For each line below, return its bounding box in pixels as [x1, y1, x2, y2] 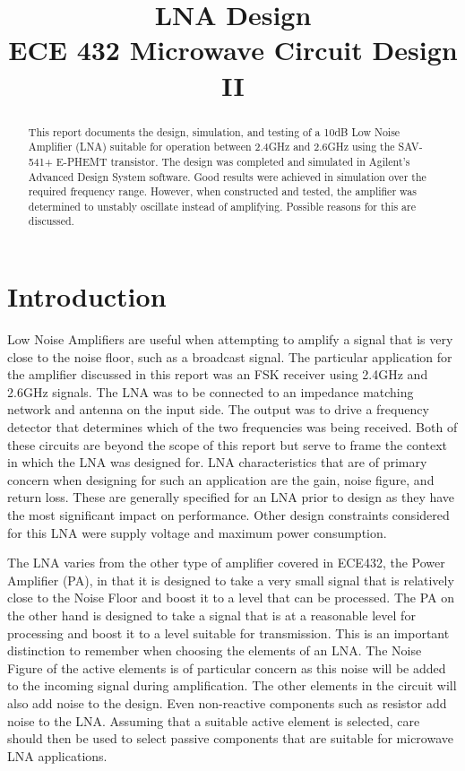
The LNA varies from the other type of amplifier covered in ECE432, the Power [7, 553, 445, 572]
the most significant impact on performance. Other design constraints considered [7, 506, 450, 524]
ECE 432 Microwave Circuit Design [8, 31, 458, 68]
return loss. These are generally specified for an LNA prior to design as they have [7, 488, 455, 507]
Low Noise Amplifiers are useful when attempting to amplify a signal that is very [7, 330, 453, 349]
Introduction [7, 278, 167, 315]
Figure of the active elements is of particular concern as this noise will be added [7, 658, 446, 677]
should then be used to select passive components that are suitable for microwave [7, 729, 453, 748]
